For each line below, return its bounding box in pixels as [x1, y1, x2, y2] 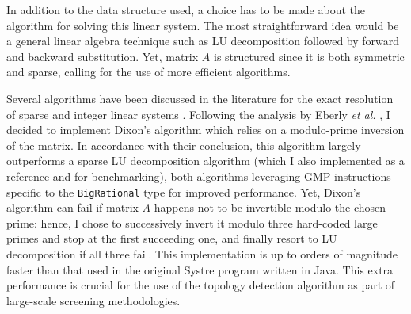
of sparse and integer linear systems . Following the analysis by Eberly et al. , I [6, 105, 390, 122]
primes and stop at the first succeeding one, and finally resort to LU [6, 230, 337, 247]
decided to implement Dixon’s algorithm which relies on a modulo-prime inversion [6, 121, 405, 138]
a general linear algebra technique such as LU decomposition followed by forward [6, 33, 400, 49]
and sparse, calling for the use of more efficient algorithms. [6, 63, 291, 80]
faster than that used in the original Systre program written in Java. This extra [6, 261, 394, 278]
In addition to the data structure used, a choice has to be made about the [6, 2, 365, 17]
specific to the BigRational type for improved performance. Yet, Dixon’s [6, 183, 361, 200]
